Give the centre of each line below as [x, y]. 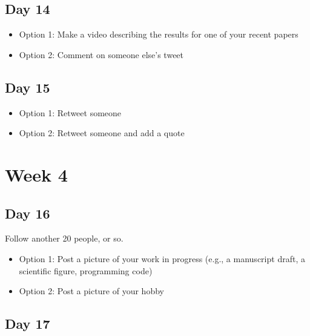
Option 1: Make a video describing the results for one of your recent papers [159, 34]
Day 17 [28, 324]
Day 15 [28, 87]
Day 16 [28, 213]
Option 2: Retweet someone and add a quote [102, 133]
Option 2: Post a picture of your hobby [91, 291]
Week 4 [36, 174]
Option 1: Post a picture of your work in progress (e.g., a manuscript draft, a [162, 258]
